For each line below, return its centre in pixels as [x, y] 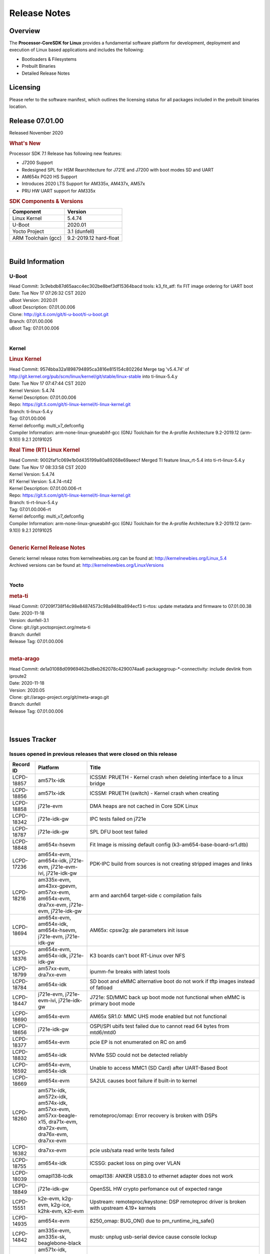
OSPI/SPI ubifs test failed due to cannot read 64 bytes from [159, 1026]
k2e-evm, [49, 1198]
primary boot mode [112, 1003]
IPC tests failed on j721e [118, 819]
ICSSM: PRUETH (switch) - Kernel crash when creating [154, 793]
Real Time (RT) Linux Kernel [44, 450]
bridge [97, 783]
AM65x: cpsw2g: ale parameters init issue [139, 930]
